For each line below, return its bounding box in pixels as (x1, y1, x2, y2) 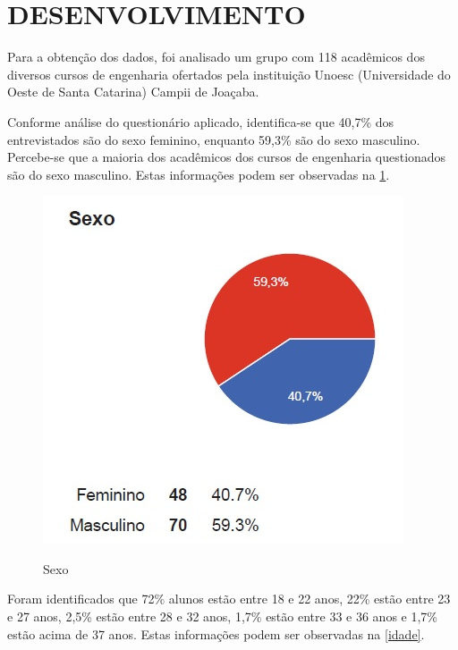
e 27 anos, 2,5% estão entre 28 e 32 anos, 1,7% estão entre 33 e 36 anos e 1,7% (7, 607, 437, 626)
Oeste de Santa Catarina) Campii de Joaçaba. (7, 82, 259, 101)
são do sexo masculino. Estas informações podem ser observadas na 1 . (7, 165, 390, 183)
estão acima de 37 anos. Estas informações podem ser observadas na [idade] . (7, 624, 425, 643)
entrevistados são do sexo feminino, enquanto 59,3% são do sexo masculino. (7, 130, 420, 148)
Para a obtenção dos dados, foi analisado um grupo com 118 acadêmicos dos (7, 47, 425, 66)
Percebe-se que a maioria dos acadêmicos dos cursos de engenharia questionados (7, 148, 446, 166)
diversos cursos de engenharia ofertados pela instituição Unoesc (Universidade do (7, 64, 451, 83)
